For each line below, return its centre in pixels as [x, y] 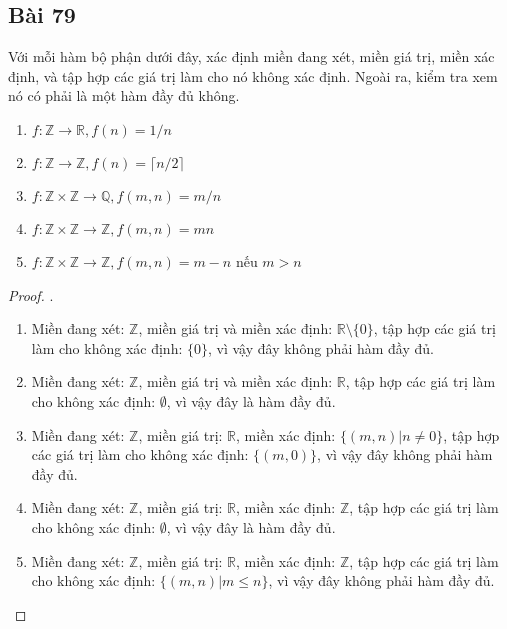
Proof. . [31, 294]
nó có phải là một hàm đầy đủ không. [124, 95]
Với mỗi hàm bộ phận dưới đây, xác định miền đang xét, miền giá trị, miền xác [251, 56]
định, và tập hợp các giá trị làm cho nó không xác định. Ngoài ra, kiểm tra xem [253, 75]
